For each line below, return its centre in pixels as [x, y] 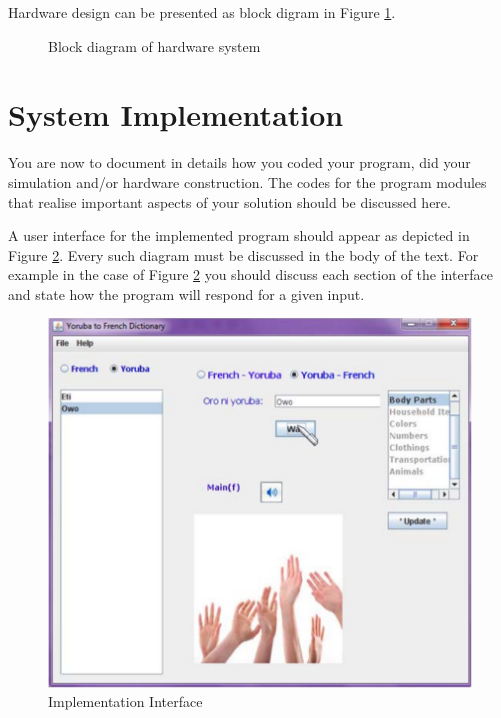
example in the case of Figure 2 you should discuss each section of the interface [250, 274]
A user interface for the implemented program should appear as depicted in [239, 235]
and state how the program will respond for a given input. [186, 293]
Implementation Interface [125, 701]
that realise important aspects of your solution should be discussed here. [229, 201]
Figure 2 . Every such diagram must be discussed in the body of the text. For [243, 254]
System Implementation [176, 114]
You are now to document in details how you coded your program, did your [239, 162]
